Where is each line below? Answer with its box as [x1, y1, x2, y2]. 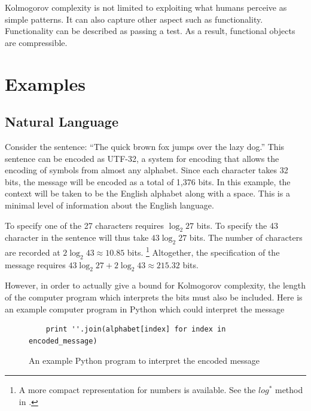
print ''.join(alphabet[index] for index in [45, 325, 226, 334]
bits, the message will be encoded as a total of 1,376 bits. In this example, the [5, 175, 291, 188]
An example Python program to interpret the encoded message [29, 354, 260, 367]
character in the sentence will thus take [5, 231, 149, 244]
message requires [5, 258, 66, 271]
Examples [5, 71, 86, 96]
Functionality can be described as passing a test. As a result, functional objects [5, 24, 295, 37]
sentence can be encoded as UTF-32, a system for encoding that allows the [5, 152, 279, 164]
